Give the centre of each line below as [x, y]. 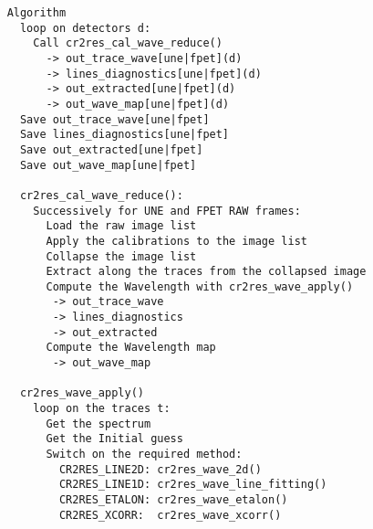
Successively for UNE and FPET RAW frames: [167, 211]
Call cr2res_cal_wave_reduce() [128, 43]
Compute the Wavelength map [131, 348]
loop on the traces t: [102, 409]
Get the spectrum [98, 423]
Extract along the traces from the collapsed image [206, 272]
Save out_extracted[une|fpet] [111, 149]
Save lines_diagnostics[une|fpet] [124, 135]
